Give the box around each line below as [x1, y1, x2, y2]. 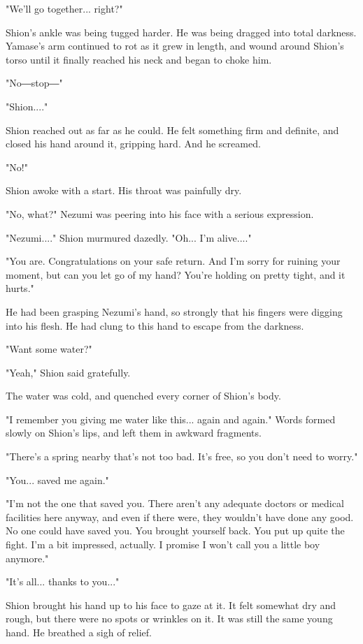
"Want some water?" [6, 342, 92, 356]
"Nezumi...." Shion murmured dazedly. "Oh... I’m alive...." [6, 230, 252, 244]
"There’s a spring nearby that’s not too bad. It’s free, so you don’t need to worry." [6, 449, 358, 464]
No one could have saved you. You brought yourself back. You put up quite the [6, 523, 345, 538]
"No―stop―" [6, 75, 63, 90]
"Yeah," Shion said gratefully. [6, 365, 131, 379]
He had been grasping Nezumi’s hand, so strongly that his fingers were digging [6, 304, 343, 319]
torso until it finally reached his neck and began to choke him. [6, 52, 272, 66]
